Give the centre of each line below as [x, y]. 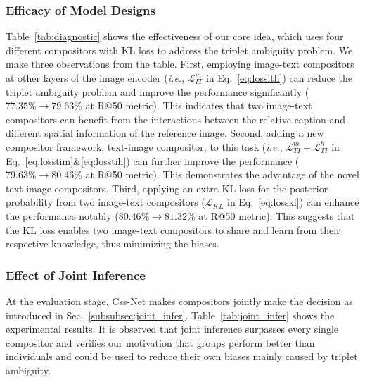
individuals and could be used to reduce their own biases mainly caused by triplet [182, 356]
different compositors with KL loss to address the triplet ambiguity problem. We [179, 50]
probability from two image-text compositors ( [105, 202]
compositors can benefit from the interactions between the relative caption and [175, 119]
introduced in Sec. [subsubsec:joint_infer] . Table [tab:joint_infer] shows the [170, 315]
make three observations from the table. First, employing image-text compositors [180, 64]
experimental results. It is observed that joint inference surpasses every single [172, 329]
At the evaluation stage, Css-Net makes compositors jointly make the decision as [179, 301]
